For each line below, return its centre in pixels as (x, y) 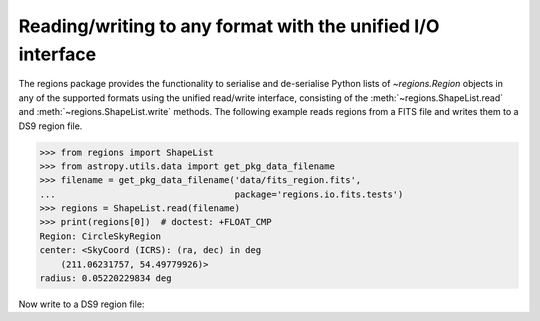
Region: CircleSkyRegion (100, 236)
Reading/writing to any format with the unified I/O (229, 26)
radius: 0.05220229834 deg (105, 278)
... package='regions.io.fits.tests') (221, 194)
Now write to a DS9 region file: (81, 304)
